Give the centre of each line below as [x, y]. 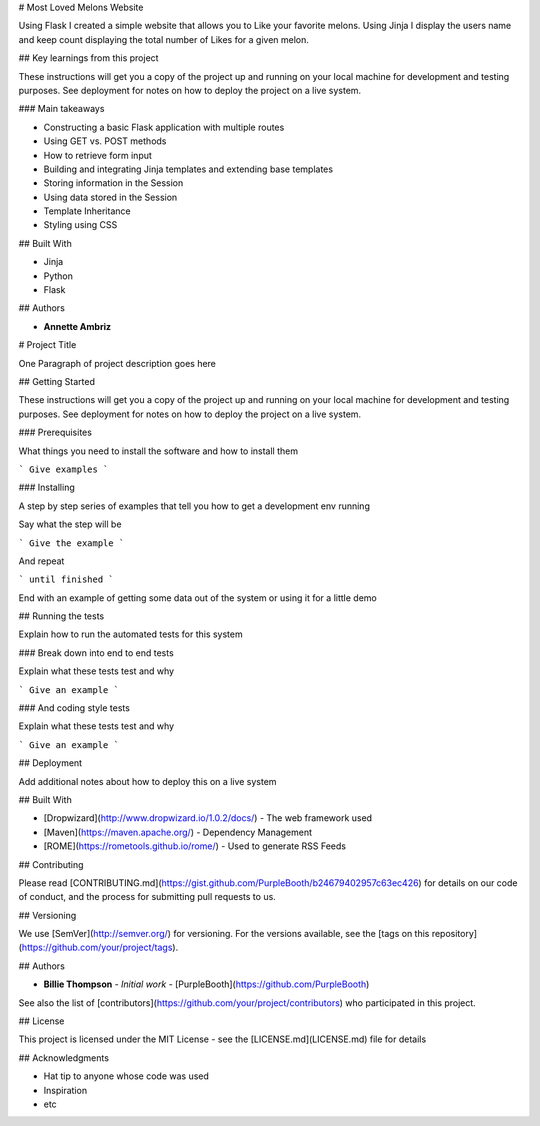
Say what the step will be [70, 524]
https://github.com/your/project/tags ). [100, 947]
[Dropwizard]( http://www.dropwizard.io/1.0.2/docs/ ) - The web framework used [208, 818]
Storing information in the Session [113, 183]
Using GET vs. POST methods [105, 141]
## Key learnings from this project [88, 58]
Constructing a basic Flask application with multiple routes [164, 127]
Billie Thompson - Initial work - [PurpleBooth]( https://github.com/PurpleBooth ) [206, 984]
